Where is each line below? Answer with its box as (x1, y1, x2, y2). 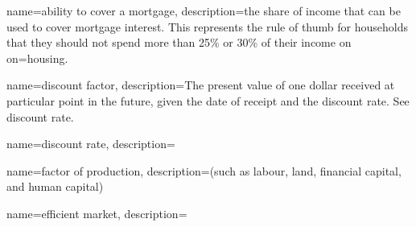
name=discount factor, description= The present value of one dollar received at (6, 76, 395, 93)
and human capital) (6, 178, 104, 195)
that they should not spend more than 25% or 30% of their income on (6, 34, 352, 51)
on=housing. (6, 49, 68, 66)
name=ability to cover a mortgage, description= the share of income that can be (6, 2, 401, 19)
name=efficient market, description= (6, 204, 187, 221)
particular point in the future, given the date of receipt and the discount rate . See (6, 92, 410, 109)
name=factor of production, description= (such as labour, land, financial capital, (6, 162, 402, 179)
